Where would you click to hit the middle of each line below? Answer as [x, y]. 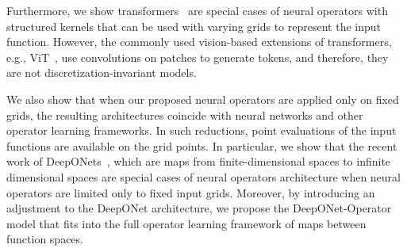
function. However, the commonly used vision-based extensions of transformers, [199, 42]
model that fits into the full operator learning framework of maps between [186, 223]
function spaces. [45, 239]
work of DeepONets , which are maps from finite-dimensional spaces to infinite [199, 161]
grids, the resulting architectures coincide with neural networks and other [185, 115]
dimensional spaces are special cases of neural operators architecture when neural [203, 176]
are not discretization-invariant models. [102, 73]
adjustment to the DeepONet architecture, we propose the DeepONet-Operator [199, 208]
